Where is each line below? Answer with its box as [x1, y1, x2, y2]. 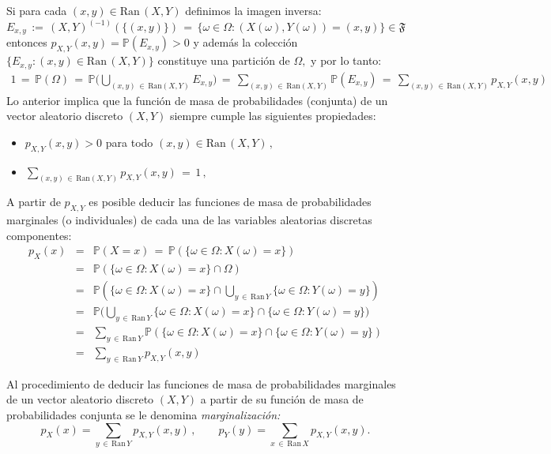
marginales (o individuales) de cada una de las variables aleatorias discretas [6, 212, 372, 228]
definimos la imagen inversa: [185, 2, 322, 18]
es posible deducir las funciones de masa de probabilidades [89, 193, 372, 210]
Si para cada [6, 2, 67, 18]
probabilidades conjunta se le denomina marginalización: [6, 407, 281, 423]
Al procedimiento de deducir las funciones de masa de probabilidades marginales [6, 375, 396, 392]
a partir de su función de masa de [200, 391, 364, 407]
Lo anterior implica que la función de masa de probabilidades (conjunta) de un [6, 92, 388, 108]
